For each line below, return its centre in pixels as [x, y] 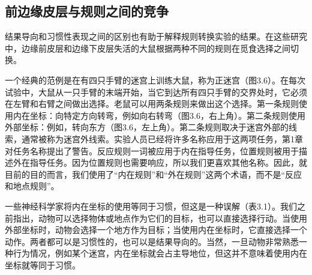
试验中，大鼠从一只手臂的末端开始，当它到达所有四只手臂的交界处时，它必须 [156, 92]
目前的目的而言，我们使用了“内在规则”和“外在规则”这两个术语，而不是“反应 [154, 174]
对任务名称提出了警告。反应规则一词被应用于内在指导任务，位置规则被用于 [152, 150]
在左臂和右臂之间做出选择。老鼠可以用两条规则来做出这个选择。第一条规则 [152, 104]
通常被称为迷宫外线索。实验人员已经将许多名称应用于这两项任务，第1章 [162, 138]
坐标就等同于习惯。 [43, 264]
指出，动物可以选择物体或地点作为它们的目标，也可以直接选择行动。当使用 [160, 218]
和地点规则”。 [32, 186]
